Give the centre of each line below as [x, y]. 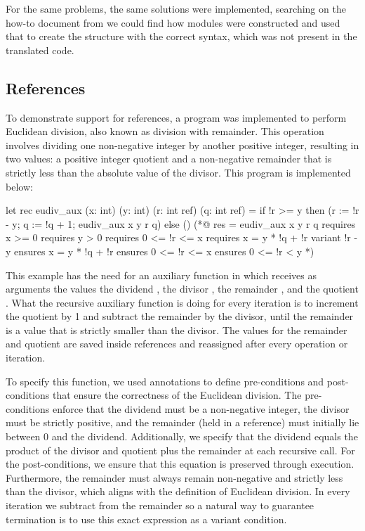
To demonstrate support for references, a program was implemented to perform [176, 117]
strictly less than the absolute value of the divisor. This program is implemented [178, 172]
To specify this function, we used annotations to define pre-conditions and [165, 381]
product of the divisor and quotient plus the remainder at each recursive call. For [180, 450]
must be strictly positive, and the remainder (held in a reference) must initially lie [182, 422]
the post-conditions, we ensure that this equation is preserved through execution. [180, 464]
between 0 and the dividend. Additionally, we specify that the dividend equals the [182, 436]
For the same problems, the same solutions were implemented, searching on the [176, 8]
